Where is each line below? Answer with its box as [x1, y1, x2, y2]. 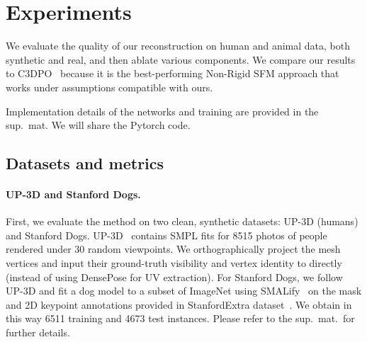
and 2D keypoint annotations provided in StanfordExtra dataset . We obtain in [6, 297, 352, 312]
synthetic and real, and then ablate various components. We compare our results [6, 52, 356, 67]
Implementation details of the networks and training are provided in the [6, 103, 319, 118]
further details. [6, 325, 70, 340]
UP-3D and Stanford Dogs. [6, 187, 141, 202]
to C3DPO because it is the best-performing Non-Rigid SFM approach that [6, 66, 339, 81]
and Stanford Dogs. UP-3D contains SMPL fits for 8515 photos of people [6, 227, 327, 242]
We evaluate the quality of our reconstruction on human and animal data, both [6, 38, 350, 53]
